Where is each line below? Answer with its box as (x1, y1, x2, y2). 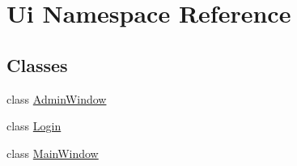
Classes (6, 52, 68, 77)
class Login (6, 117, 62, 134)
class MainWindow (6, 144, 99, 161)
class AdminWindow (6, 90, 107, 107)
